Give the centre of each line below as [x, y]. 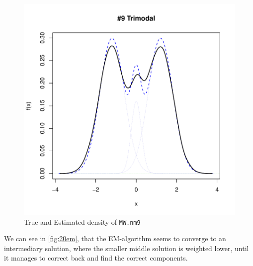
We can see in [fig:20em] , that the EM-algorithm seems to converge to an [115, 238]
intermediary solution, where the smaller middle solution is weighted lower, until [126, 248]
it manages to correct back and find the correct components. [96, 258]
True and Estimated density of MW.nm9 [82, 222]
